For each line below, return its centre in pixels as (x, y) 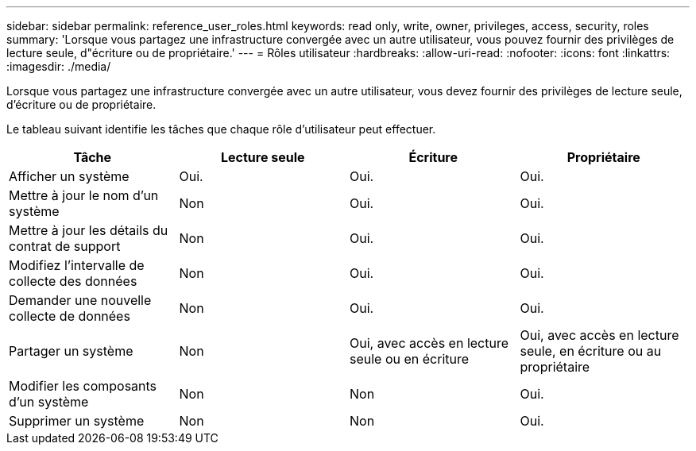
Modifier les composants (83, 386)
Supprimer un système (77, 421)
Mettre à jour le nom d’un (84, 195)
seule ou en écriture (410, 359)
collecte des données (73, 281)
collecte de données (70, 316)
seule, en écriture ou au (591, 351)
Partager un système (71, 351)
